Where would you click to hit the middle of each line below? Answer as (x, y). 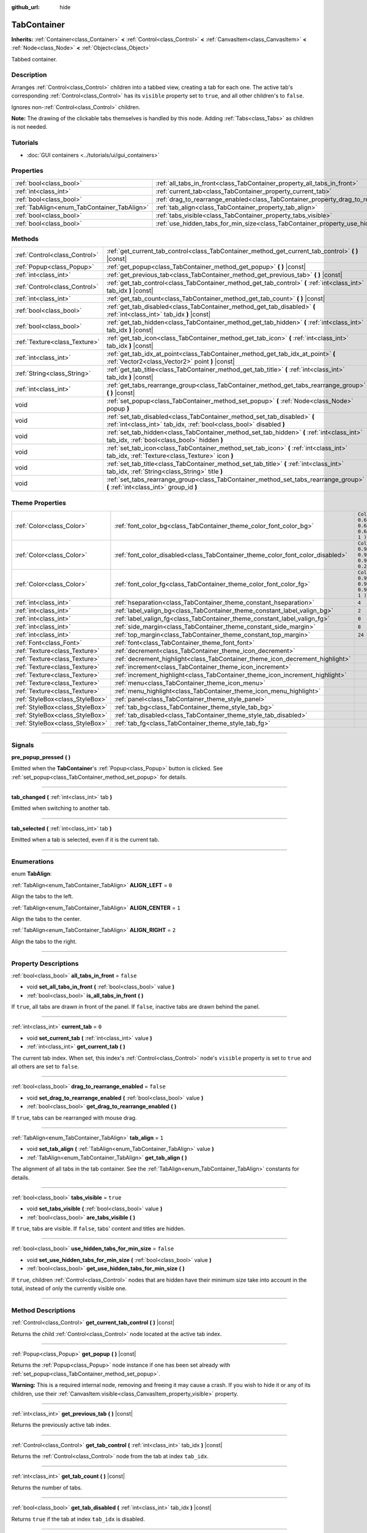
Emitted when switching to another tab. (61, 808)
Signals (23, 745)
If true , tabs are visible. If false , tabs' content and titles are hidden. (98, 1229)
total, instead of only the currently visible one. (69, 1288)
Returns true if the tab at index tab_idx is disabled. (78, 1519)
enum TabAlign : (32, 874)
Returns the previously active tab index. (61, 1425)
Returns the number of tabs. (47, 1488)
